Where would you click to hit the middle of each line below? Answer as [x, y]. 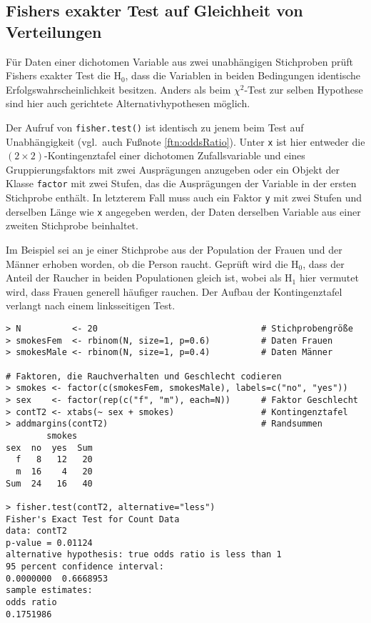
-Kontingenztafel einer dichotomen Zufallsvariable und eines [175, 155]
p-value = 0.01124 [49, 543]
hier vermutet [329, 278]
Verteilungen [54, 31]
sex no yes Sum [49, 448]
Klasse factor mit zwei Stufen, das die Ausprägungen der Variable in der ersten [181, 183]
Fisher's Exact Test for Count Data [93, 519]
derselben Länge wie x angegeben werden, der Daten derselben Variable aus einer [183, 211]
